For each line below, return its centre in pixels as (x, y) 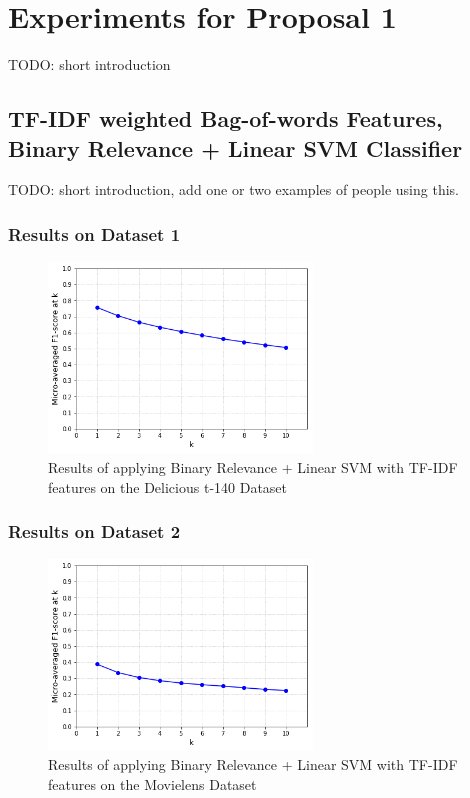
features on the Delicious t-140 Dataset (168, 486)
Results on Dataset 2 (94, 531)
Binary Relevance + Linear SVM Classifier (235, 147)
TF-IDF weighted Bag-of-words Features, (225, 118)
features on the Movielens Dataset (152, 783)
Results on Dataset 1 (94, 233)
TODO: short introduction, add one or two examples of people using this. (233, 189)
